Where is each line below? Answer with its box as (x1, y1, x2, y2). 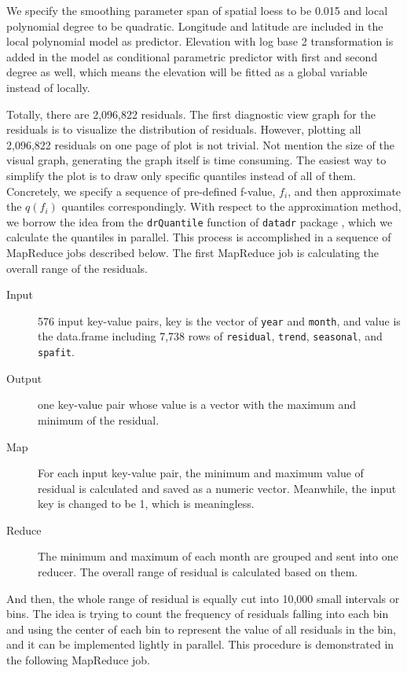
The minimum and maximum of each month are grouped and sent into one (38, 548, 398, 565)
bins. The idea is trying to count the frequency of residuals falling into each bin (6, 605, 389, 622)
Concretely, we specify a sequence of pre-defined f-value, (6, 182, 276, 199)
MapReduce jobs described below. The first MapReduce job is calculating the (6, 244, 379, 260)
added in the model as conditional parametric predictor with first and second (6, 48, 378, 64)
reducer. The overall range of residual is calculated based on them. (38, 564, 358, 580)
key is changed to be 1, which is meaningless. (38, 495, 255, 512)
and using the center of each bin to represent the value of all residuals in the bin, (6, 620, 396, 637)
